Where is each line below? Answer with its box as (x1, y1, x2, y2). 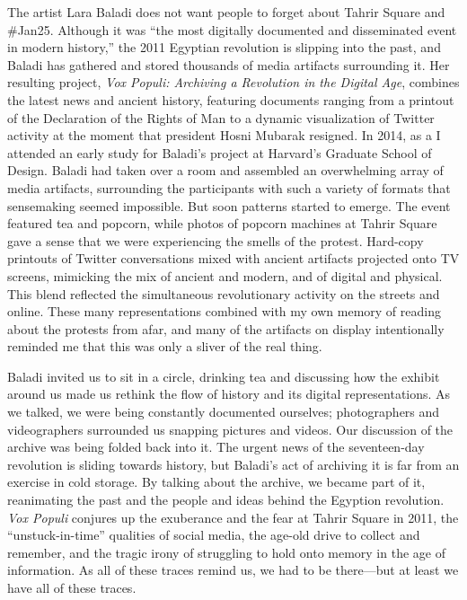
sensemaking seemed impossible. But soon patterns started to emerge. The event (7, 196, 451, 215)
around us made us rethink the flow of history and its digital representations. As (7, 384, 451, 403)
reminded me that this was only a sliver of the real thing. (7, 337, 322, 356)
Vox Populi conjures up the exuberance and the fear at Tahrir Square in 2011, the (7, 507, 459, 526)
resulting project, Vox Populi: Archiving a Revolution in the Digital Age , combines (7, 73, 460, 92)
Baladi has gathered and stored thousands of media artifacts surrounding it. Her (7, 55, 450, 74)
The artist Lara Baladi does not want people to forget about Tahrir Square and (7, 3, 445, 21)
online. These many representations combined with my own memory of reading (7, 302, 441, 321)
